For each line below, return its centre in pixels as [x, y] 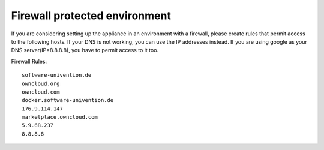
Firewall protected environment [91, 16]
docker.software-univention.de [68, 100]
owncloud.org [41, 83]
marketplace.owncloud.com [60, 117]
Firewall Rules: [29, 61]
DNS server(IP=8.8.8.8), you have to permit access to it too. [85, 50]
